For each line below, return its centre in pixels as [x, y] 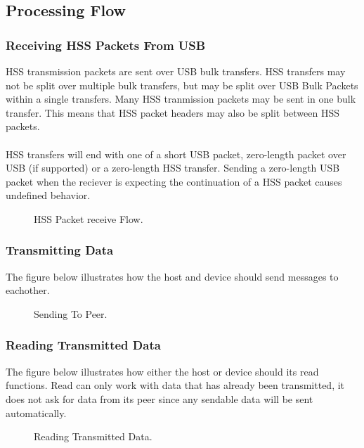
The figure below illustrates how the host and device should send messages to [172, 276]
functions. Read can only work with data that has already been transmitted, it [175, 385]
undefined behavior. [48, 195]
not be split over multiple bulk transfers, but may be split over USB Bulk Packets [182, 85]
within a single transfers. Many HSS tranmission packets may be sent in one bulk [181, 99]
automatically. [36, 412]
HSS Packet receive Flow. [89, 218]
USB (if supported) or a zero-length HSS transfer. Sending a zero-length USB [173, 168]
